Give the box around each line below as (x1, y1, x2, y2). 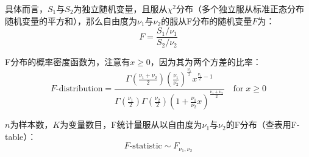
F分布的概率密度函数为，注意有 (5, 55, 130, 68)
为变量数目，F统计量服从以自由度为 (60, 118, 202, 131)
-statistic (129, 142, 162, 151)
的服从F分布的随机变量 (161, 14, 252, 27)
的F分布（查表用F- (226, 118, 300, 131)
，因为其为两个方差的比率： (150, 55, 261, 68)
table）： (5, 130, 37, 142)
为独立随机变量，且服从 (73, 2, 168, 15)
